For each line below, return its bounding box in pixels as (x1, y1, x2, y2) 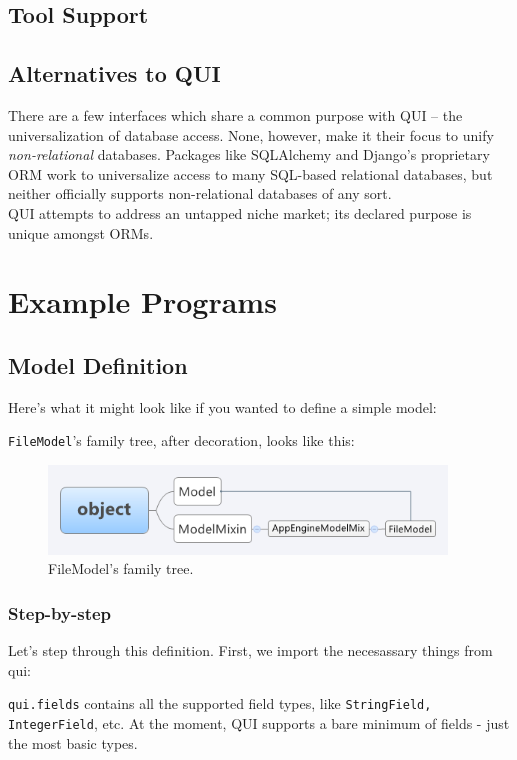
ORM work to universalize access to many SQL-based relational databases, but (8, 163, 493, 184)
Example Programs (8, 281, 277, 322)
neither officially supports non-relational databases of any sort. (8, 183, 392, 204)
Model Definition (8, 349, 188, 380)
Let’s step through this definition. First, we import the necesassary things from (8, 640, 493, 661)
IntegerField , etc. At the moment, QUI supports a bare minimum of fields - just (8, 712, 510, 733)
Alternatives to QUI (8, 58, 221, 89)
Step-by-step (8, 600, 112, 625)
